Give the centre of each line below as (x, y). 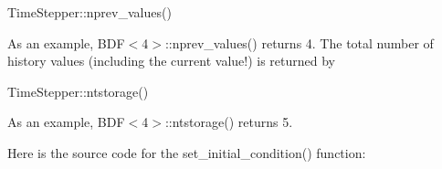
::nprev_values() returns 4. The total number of (299, 42)
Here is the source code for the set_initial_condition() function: (187, 152)
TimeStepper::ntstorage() (78, 91)
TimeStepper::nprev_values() (89, 12)
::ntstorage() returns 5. (229, 122)
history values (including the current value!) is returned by (172, 61)
